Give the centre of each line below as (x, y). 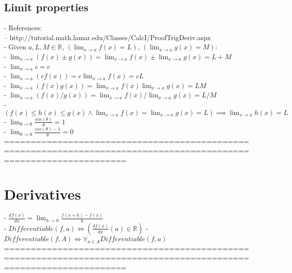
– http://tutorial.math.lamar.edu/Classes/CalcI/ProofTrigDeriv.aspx (107, 37)
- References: (23, 28)
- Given (15, 47)
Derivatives (43, 193)
